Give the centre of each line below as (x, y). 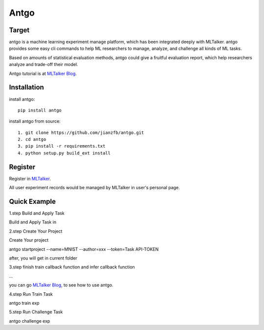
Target (19, 30)
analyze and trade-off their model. (44, 65)
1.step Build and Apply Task (37, 213)
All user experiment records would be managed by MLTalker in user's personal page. (95, 188)
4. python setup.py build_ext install (64, 153)
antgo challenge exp (30, 321)
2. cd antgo (32, 140)
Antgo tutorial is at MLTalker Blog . (43, 73)
